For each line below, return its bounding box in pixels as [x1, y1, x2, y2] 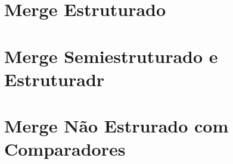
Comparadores [4, 137, 126, 161]
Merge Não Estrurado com [4, 113, 229, 138]
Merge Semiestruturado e [4, 43, 218, 68]
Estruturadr [4, 67, 105, 91]
